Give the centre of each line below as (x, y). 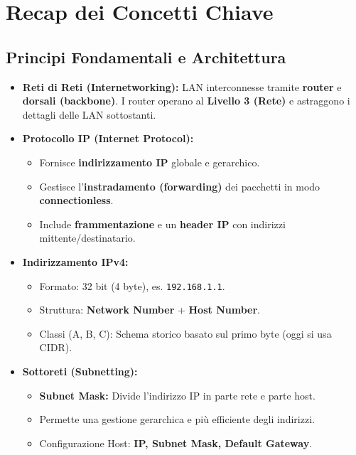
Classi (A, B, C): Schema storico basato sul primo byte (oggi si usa (185, 333)
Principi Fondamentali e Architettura (146, 57)
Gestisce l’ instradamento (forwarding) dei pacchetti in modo (180, 186)
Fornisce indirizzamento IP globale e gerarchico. (150, 162)
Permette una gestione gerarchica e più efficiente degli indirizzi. (177, 419)
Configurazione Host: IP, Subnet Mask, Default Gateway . (176, 443)
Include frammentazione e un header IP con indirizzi (162, 224)
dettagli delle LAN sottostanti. (89, 114)
